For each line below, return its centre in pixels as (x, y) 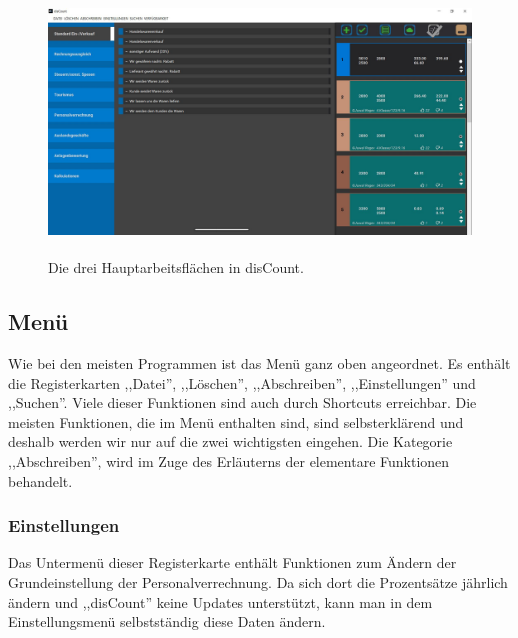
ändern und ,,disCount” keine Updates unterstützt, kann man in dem (220, 601)
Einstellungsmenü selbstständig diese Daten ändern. (167, 621)
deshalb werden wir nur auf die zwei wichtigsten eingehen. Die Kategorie (230, 441)
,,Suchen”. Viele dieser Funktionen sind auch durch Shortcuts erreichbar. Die (242, 402)
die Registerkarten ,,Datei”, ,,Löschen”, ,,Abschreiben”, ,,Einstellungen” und (242, 382)
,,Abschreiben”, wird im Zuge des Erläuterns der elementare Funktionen (229, 460)
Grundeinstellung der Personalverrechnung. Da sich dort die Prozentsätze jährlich (258, 581)
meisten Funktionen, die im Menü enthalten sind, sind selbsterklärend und (236, 421)
